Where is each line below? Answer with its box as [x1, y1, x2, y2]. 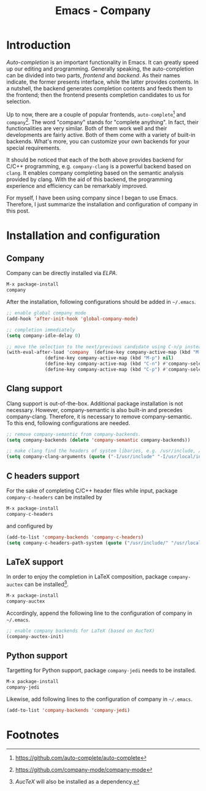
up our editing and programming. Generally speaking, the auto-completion [6, 65, 194, 72]
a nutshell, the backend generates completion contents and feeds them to [6, 84, 193, 92]
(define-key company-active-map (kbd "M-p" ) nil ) [45, 355, 174, 361]
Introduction [6, 38, 71, 52]
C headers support [6, 470, 80, 481]
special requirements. [6, 144, 61, 152]
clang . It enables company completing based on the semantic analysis [6, 169, 184, 177]
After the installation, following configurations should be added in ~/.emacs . [6, 298, 196, 305]
